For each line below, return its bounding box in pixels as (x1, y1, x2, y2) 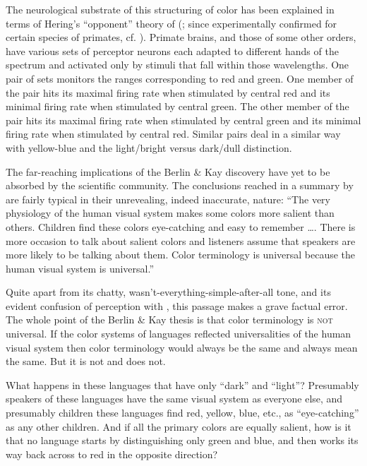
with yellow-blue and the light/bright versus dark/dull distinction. (6, 140, 292, 155)
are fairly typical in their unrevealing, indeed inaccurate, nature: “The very (6, 191, 330, 206)
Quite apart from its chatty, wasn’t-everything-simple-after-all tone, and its (6, 285, 331, 299)
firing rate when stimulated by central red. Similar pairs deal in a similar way (6, 126, 341, 141)
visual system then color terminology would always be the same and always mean (6, 340, 358, 354)
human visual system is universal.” (6, 261, 155, 275)
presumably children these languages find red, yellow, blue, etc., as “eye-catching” (6, 405, 359, 420)
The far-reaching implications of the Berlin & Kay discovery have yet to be (6, 164, 330, 179)
